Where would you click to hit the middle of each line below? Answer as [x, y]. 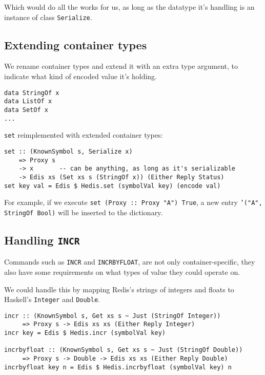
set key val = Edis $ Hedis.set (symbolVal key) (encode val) [113, 186]
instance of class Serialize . [48, 17]
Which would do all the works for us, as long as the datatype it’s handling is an [129, 7]
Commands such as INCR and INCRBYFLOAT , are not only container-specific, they [130, 262]
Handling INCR [42, 240]
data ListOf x [28, 101]
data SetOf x [26, 110]
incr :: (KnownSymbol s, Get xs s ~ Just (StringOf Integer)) [113, 316]
